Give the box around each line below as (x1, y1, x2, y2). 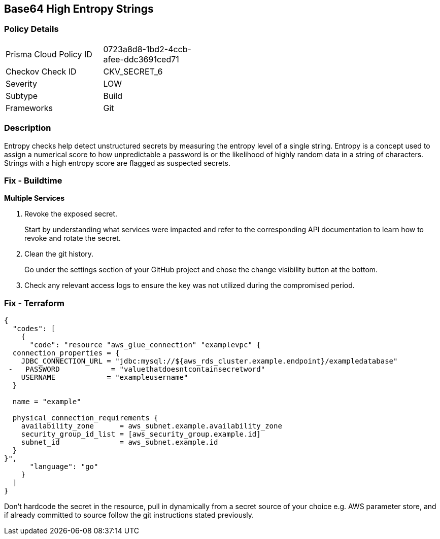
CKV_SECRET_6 (103, 66, 163, 77)
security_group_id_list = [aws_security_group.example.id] (21, 430, 261, 439)
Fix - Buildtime (4, 175, 62, 186)
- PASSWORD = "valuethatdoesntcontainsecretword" (8, 365, 265, 374)
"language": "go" (29, 462, 98, 471)
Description (4, 123, 51, 133)
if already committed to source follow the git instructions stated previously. (4, 511, 254, 520)
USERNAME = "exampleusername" (21, 373, 188, 382)
